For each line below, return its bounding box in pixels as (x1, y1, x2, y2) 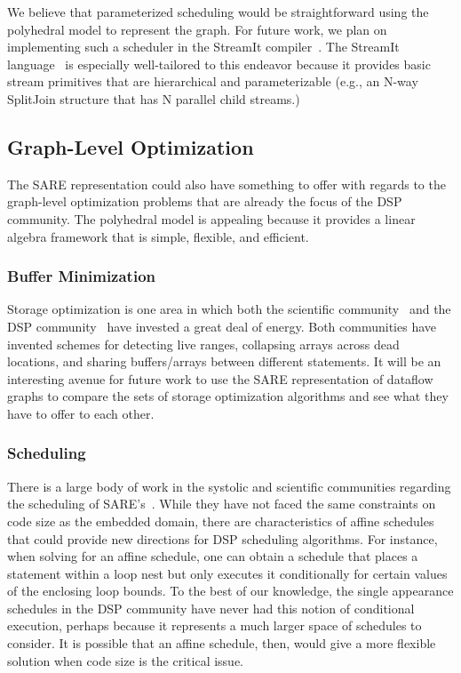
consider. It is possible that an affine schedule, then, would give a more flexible (7, 634, 436, 653)
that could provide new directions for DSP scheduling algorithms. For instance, (7, 529, 438, 548)
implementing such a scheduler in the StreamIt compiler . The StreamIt (7, 37, 400, 56)
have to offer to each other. (7, 404, 155, 422)
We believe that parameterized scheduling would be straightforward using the (7, 3, 429, 20)
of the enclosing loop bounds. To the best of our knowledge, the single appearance (7, 581, 454, 600)
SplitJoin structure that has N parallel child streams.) (7, 89, 300, 108)
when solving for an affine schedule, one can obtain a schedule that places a (7, 547, 418, 565)
